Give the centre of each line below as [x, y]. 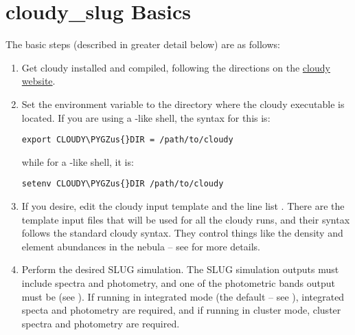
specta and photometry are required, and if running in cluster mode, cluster [181, 310]
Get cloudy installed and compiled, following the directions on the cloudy [176, 67]
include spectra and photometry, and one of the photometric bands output [178, 282]
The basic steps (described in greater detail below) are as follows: [143, 44]
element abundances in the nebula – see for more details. [141, 246]
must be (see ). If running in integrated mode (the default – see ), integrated [183, 296]
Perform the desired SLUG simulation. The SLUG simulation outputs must [180, 269]
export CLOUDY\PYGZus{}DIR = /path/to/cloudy [127, 140]
